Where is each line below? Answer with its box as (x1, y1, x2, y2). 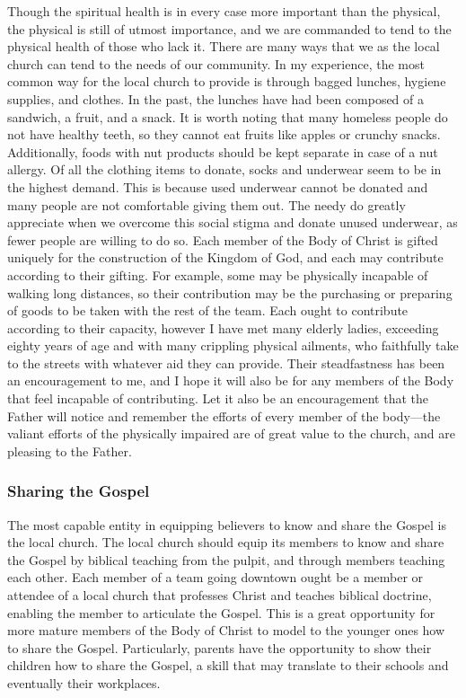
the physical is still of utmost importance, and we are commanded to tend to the (7, 19, 452, 38)
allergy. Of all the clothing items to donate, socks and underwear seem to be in (7, 160, 442, 179)
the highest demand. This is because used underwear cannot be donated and (7, 177, 428, 196)
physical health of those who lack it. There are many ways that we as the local (7, 37, 440, 56)
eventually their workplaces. (7, 674, 161, 692)
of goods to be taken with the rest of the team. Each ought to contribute (7, 301, 409, 320)
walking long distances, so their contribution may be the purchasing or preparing (7, 283, 453, 302)
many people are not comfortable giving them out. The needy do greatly (7, 195, 406, 214)
